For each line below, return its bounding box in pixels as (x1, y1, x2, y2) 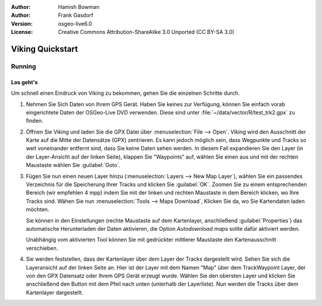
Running (11, 62, 36, 70)
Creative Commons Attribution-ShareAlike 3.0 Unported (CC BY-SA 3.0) (58, 29, 235, 36)
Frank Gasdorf (58, 12, 94, 19)
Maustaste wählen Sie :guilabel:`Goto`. (26, 162, 120, 169)
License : (11, 29, 33, 36)
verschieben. (26, 245, 58, 252)
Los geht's (11, 78, 38, 86)
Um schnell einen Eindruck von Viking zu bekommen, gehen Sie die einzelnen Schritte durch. (11, 89, 240, 97)
